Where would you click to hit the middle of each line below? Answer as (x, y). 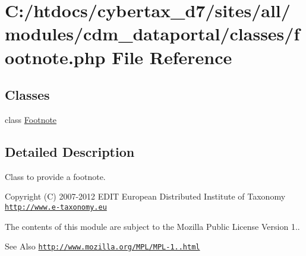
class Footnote (31, 119)
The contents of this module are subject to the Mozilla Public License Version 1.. (152, 226)
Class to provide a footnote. (55, 176)
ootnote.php (55, 57)
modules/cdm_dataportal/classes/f (152, 34)
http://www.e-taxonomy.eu (56, 207)
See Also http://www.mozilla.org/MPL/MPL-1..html (102, 246)
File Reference (172, 57)
